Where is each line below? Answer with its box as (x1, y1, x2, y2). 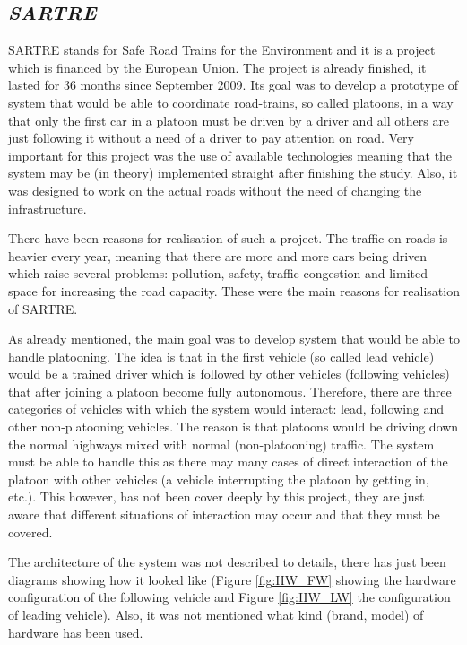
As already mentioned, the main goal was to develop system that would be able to (8, 329, 460, 348)
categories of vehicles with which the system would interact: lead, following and (8, 399, 445, 418)
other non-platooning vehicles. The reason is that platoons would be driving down (8, 417, 459, 436)
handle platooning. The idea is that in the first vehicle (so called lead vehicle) (8, 346, 435, 365)
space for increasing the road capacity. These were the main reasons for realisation (8, 281, 460, 300)
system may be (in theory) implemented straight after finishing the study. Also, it (8, 163, 458, 182)
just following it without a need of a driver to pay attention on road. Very (8, 128, 414, 147)
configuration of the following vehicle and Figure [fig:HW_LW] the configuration (8, 588, 451, 606)
